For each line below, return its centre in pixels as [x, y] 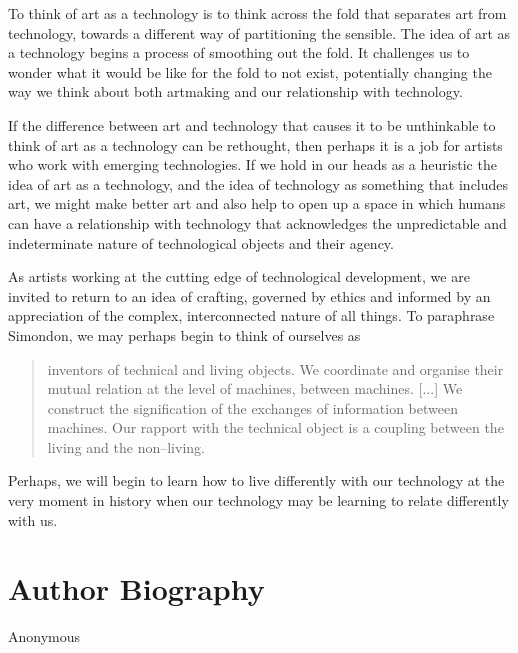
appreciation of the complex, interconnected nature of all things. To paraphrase [251, 315]
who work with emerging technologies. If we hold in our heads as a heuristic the [252, 164]
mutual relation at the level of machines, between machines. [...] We [255, 388]
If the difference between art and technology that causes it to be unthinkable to [252, 124]
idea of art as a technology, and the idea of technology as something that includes [258, 183]
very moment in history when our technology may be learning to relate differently [258, 500]
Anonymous [44, 636]
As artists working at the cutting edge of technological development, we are [239, 276]
